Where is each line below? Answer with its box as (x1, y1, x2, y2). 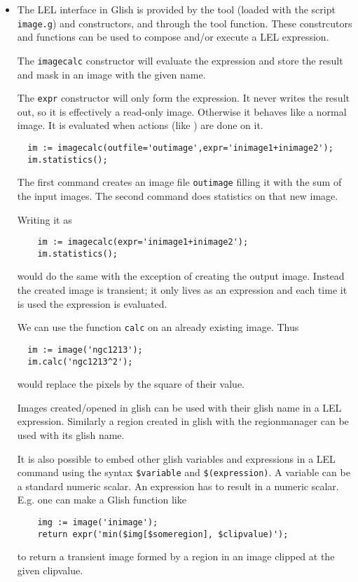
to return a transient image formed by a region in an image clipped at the (17, 549, 335, 564)
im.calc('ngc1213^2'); (27, 356, 133, 367)
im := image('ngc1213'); (27, 344, 143, 355)
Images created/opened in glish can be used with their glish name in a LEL (17, 400, 342, 414)
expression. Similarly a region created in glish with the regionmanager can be (17, 414, 349, 428)
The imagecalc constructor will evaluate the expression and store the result (17, 53, 343, 67)
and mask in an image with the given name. (17, 67, 206, 81)
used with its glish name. (17, 427, 125, 442)
